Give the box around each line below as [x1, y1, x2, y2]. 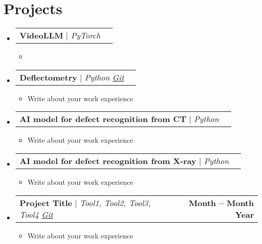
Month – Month [189, 196, 254, 209]
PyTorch [71, 29, 100, 42]
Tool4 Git [19, 208, 54, 220]
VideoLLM [19, 29, 64, 42]
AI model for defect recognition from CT [19, 113, 187, 125]
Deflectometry [19, 71, 77, 83]
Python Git [84, 71, 124, 83]
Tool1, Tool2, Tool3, [79, 196, 151, 209]
